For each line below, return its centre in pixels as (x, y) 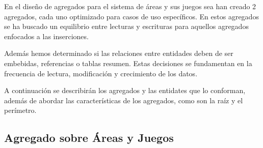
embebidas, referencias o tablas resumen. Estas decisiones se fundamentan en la (128, 63)
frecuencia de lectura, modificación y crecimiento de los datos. (101, 73)
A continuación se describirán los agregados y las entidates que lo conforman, (125, 90)
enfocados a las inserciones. (46, 36)
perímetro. (20, 110)
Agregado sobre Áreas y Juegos (89, 138)
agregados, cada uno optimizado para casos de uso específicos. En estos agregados (131, 16)
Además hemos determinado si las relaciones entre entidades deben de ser (119, 53)
